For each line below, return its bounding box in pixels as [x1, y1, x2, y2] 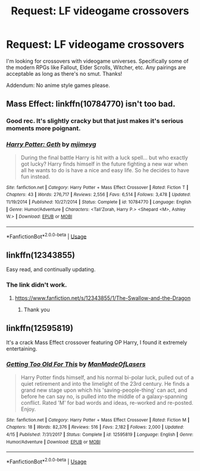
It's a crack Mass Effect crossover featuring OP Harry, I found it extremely [6, 339, 187, 346]
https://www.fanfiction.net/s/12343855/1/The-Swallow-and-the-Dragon [14, 294, 191, 302]
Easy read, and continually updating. [6, 266, 96, 273]
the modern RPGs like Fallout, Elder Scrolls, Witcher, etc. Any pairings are [6, 64, 186, 71]
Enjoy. [20, 405, 36, 413]
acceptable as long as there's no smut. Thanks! [6, 70, 123, 77]
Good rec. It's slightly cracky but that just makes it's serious [6, 117, 183, 125]
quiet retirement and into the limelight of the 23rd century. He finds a [20, 380, 190, 387]
